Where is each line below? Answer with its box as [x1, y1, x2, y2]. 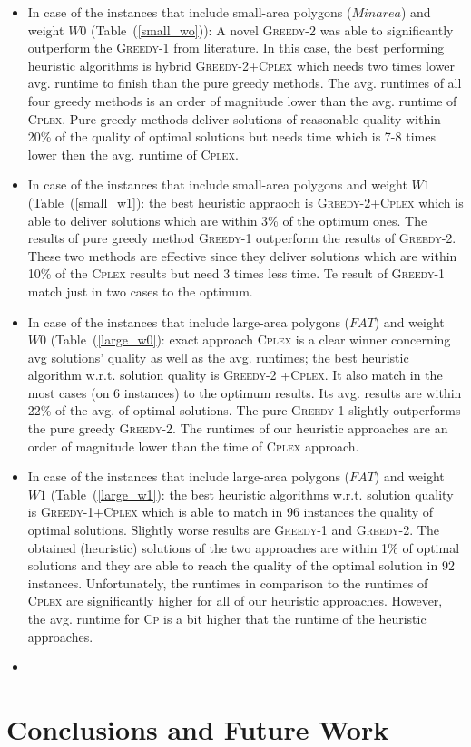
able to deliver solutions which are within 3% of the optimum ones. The [27, 210, 427, 229]
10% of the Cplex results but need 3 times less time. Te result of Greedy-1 [27, 264, 446, 283]
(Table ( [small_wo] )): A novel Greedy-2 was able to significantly [91, 20, 454, 39]
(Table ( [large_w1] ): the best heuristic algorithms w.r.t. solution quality [50, 484, 454, 503]
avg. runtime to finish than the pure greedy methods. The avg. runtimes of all [27, 73, 462, 92]
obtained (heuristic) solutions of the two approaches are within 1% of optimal [27, 538, 460, 557]
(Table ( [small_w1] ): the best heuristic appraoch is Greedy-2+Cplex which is [27, 192, 464, 211]
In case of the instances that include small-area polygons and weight [27, 175, 407, 194]
